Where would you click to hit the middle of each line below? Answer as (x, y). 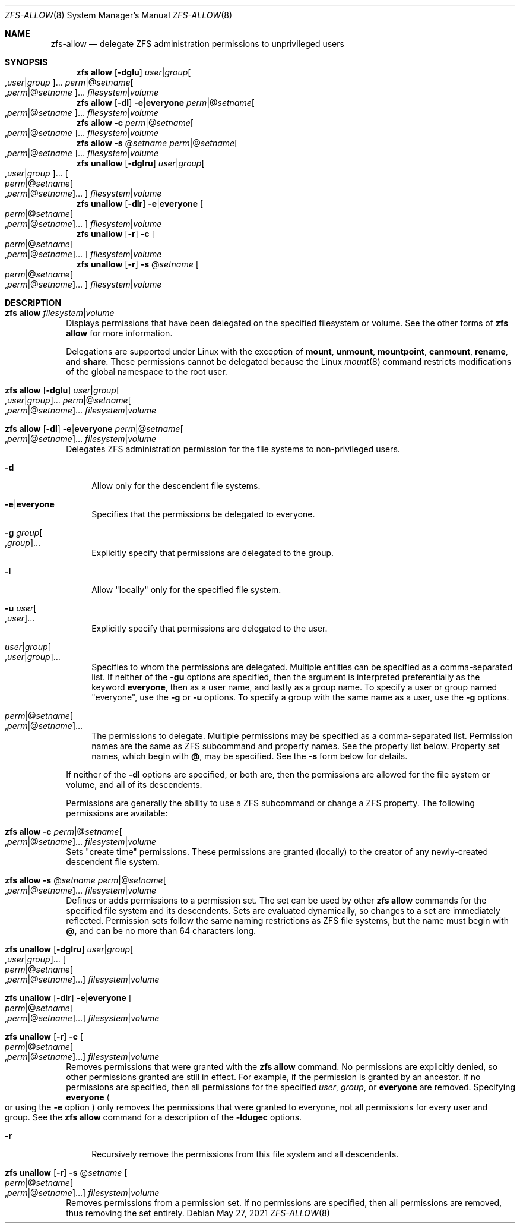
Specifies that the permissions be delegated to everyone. (203, 514)
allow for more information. (119, 333)
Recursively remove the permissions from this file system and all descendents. (245, 1154)
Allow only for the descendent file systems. (176, 486)
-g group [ (24, 533)
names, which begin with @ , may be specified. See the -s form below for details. (250, 756)
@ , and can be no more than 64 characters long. (161, 931)
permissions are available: (117, 813)
